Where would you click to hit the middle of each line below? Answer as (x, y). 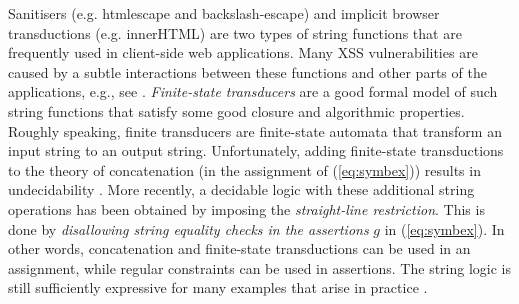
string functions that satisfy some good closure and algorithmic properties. (236, 110)
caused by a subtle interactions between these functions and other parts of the (247, 71)
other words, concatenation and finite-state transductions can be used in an (239, 248)
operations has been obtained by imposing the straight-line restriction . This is (246, 208)
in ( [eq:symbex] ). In (444, 228)
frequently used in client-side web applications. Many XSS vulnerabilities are (243, 52)
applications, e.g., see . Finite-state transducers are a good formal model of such (253, 91)
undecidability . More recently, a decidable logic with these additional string (241, 189)
